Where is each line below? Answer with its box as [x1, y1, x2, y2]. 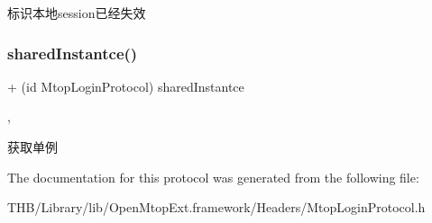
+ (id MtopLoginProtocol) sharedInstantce [7, 76, 244, 95]
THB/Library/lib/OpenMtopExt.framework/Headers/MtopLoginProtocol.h [7, 198, 426, 217]
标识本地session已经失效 [7, 4, 146, 22]
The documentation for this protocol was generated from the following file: [7, 167, 419, 186]
